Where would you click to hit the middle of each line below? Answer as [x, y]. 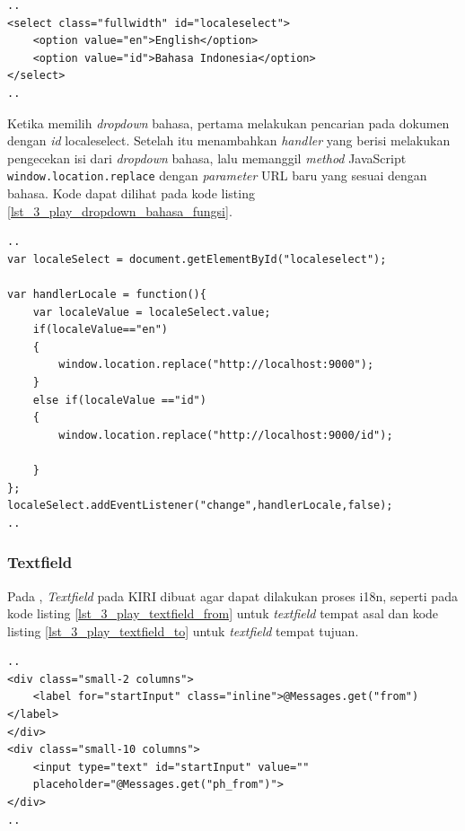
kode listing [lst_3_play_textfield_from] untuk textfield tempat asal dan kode [223, 613]
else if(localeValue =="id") [119, 400]
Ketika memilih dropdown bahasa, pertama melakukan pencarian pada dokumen [228, 122]
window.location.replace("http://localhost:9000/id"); [226, 435]
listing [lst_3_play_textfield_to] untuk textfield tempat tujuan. [183, 630]
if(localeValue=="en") [100, 330]
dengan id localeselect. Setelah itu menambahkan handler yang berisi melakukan [229, 140]
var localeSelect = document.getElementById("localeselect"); [197, 259]
